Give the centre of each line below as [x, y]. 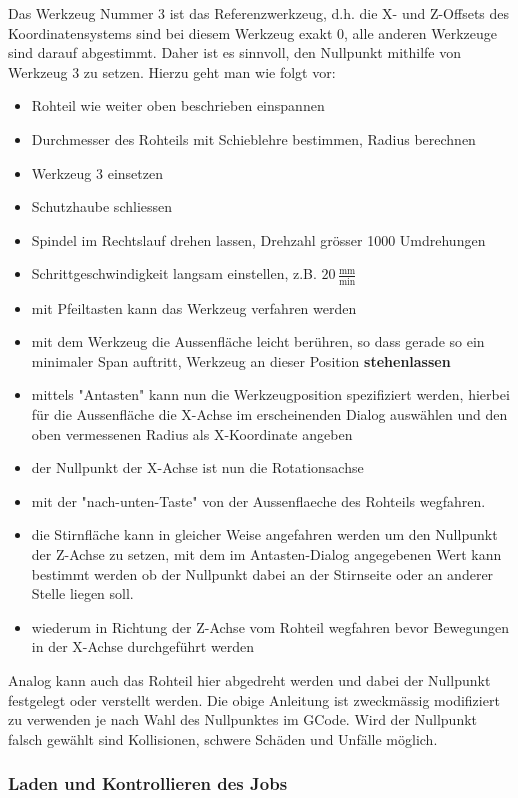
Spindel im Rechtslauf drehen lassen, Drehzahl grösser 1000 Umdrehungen [258, 239]
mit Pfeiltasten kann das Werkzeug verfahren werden [194, 307]
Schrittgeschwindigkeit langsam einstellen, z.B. [174, 273]
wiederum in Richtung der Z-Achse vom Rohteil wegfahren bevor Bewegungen [270, 626]
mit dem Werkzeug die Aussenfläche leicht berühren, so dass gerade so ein [258, 341]
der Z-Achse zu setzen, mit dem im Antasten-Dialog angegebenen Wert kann [266, 554]
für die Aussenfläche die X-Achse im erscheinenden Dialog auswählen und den [269, 414]
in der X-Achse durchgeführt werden [143, 646]
